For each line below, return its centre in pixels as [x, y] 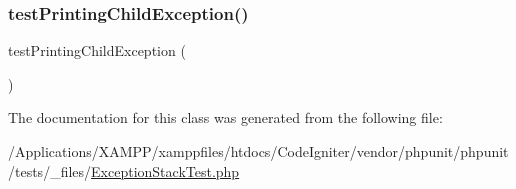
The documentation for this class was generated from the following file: [225, 117]
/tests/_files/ [50, 170]
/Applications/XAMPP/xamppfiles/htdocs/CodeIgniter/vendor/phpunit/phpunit [258, 151]
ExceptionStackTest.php [165, 170]
